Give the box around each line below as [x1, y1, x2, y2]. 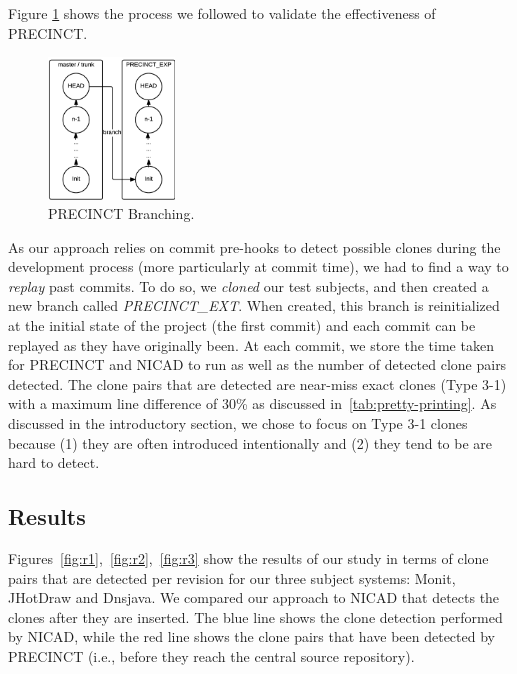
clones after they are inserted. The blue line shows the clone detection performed [8, 606, 503, 627]
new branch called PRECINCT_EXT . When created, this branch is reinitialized [8, 295, 500, 316]
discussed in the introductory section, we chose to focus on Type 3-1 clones [8, 413, 468, 434]
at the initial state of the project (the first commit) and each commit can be [8, 315, 476, 336]
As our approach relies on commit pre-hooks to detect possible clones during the [8, 236, 501, 257]
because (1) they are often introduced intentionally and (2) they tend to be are [8, 432, 492, 453]
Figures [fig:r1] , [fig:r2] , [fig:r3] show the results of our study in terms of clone [8, 548, 489, 569]
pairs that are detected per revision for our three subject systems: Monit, [8, 567, 456, 588]
